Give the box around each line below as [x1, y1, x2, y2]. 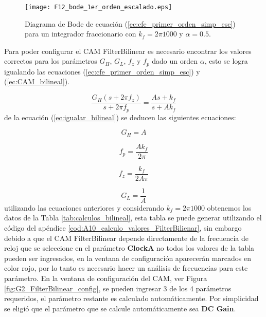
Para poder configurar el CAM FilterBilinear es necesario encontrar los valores [4, 45, 252, 56]
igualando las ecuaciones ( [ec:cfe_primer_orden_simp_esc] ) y [4, 66, 200, 77]
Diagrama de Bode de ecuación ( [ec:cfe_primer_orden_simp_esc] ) [25, 18, 236, 29]
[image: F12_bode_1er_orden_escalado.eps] [25, 4, 172, 11]
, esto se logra [204, 55, 248, 66]
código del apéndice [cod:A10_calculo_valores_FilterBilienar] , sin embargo [4, 222, 242, 233]
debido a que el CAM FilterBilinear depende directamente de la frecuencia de [4, 232, 249, 243]
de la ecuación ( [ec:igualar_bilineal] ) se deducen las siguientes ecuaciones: [4, 111, 236, 122]
